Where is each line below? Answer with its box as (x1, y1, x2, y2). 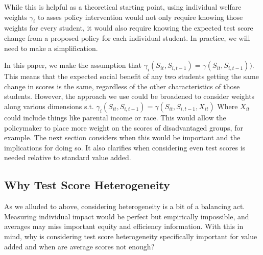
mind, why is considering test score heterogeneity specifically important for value (4, 231, 257, 241)
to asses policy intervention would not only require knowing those (37, 11, 243, 22)
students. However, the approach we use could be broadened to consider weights (4, 91, 255, 101)
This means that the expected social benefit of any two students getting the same (4, 71, 259, 82)
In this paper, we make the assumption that (4, 60, 141, 70)
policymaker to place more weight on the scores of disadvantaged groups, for (4, 122, 243, 133)
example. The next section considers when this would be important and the (4, 132, 241, 143)
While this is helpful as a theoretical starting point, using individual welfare (4, 2, 242, 12)
